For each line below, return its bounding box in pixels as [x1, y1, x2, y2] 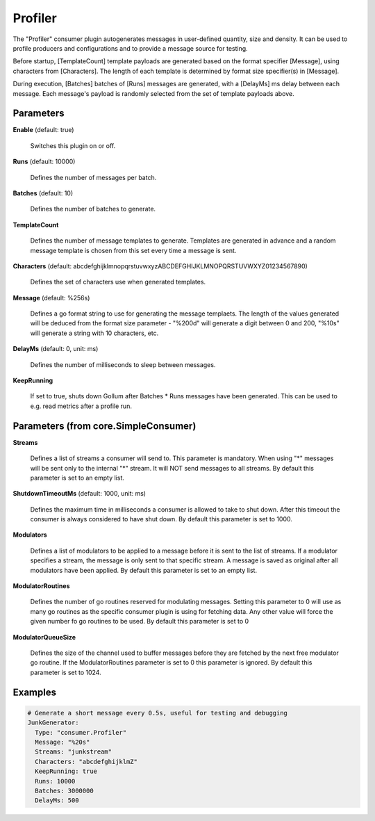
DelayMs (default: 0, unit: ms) [12, 345, 99, 353]
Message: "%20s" [35, 738, 90, 746]
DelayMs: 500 [35, 797, 79, 804]
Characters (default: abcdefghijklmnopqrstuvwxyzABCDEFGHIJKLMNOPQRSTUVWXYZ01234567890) [12, 261, 308, 270]
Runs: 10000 [35, 777, 76, 785]
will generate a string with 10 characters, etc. [30, 329, 159, 337]
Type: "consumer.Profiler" [35, 729, 127, 736]
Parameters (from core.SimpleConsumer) [12, 420, 197, 432]
